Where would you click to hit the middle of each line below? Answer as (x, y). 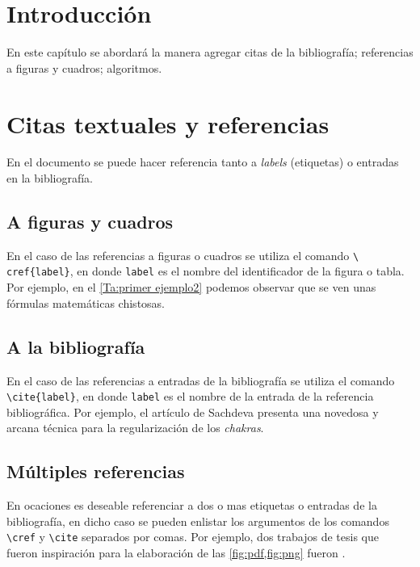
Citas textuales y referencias (168, 123)
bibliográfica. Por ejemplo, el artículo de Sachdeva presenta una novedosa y (193, 412)
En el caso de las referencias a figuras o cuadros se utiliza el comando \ (183, 255)
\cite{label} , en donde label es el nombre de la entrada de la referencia (190, 396)
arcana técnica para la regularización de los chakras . (135, 428)
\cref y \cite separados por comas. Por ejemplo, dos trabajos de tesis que (193, 537)
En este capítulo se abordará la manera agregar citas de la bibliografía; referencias (210, 52)
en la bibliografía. (50, 178)
